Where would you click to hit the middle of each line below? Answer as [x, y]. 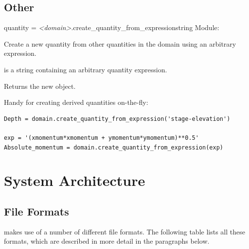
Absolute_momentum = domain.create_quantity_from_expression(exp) [114, 147]
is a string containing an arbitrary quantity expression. [86, 69]
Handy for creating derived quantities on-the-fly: [76, 102]
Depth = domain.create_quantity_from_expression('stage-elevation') [117, 119]
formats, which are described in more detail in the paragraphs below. [107, 241]
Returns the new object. [40, 86]
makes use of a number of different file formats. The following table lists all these [124, 231]
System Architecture [75, 180]
